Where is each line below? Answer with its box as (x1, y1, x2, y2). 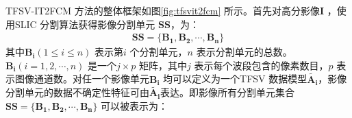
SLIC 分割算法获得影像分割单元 (14, 16, 155, 31)
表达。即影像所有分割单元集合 (160, 85, 295, 99)
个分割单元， (129, 45, 188, 59)
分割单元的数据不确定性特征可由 (5, 85, 149, 99)
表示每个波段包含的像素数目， (194, 58, 329, 72)
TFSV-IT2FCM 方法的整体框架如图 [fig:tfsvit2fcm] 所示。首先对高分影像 (5, 3, 320, 17)
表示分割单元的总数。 (196, 45, 292, 59)
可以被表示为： (101, 99, 168, 113)
